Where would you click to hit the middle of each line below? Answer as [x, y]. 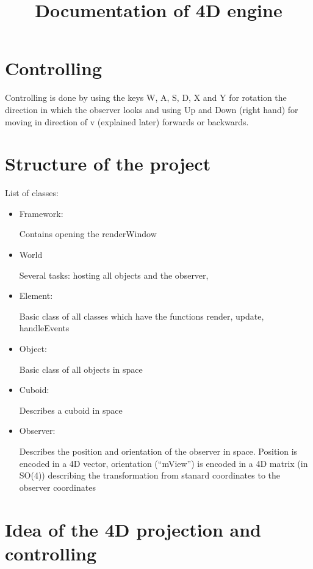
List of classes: [32, 193]
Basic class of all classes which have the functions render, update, [142, 316]
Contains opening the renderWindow [88, 234]
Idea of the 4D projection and [133, 529]
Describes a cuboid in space [71, 410]
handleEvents [44, 328]
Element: [36, 296]
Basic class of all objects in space [81, 369]
